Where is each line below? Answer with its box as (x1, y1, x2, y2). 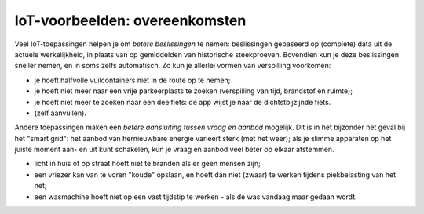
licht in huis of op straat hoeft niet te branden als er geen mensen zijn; (34, 159, 261, 169)
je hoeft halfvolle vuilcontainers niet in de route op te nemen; (34, 75, 231, 85)
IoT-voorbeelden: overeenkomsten (14, 12, 247, 29)
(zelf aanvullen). (34, 108, 86, 118)
